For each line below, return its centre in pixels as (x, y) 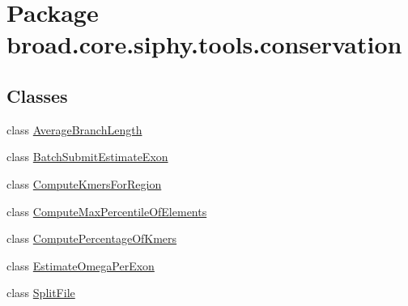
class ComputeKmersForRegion (84, 183)
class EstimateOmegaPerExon (81, 265)
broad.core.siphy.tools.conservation (204, 44)
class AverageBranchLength (74, 129)
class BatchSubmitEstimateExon (87, 157)
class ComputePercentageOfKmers (92, 238)
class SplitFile (41, 293)
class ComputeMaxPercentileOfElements (107, 211)
